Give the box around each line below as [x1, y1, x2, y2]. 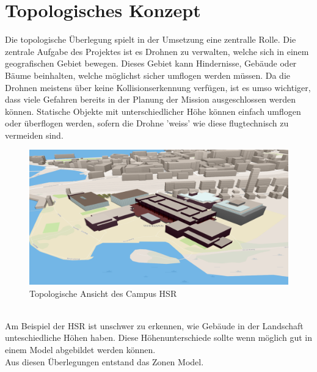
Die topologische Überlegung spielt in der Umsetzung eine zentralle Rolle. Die [5, 33, 296, 46]
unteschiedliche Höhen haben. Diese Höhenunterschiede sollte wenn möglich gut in [5, 331, 312, 344]
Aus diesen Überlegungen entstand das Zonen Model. [5, 355, 204, 368]
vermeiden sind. [5, 128, 64, 141]
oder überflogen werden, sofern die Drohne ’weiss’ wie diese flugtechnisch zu [5, 117, 289, 129]
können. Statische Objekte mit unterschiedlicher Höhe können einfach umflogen [5, 104, 301, 117]
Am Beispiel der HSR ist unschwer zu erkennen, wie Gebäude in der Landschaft [5, 319, 304, 332]
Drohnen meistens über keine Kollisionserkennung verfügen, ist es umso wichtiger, [5, 81, 311, 93]
